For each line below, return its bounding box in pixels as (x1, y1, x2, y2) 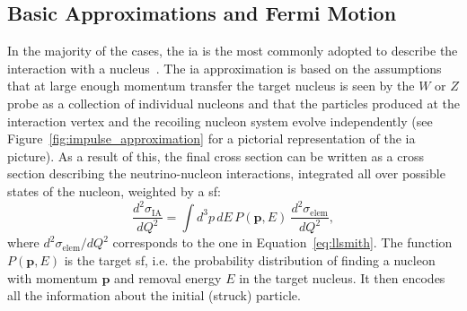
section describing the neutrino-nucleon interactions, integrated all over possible (7, 164, 445, 183)
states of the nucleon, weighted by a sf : (7, 181, 221, 200)
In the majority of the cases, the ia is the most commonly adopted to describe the (7, 41, 458, 60)
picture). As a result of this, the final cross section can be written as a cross (7, 146, 425, 165)
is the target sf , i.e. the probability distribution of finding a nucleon (64, 251, 436, 270)
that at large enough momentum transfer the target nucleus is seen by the (7, 76, 415, 95)
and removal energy (114, 268, 222, 287)
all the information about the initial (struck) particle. (7, 286, 301, 305)
